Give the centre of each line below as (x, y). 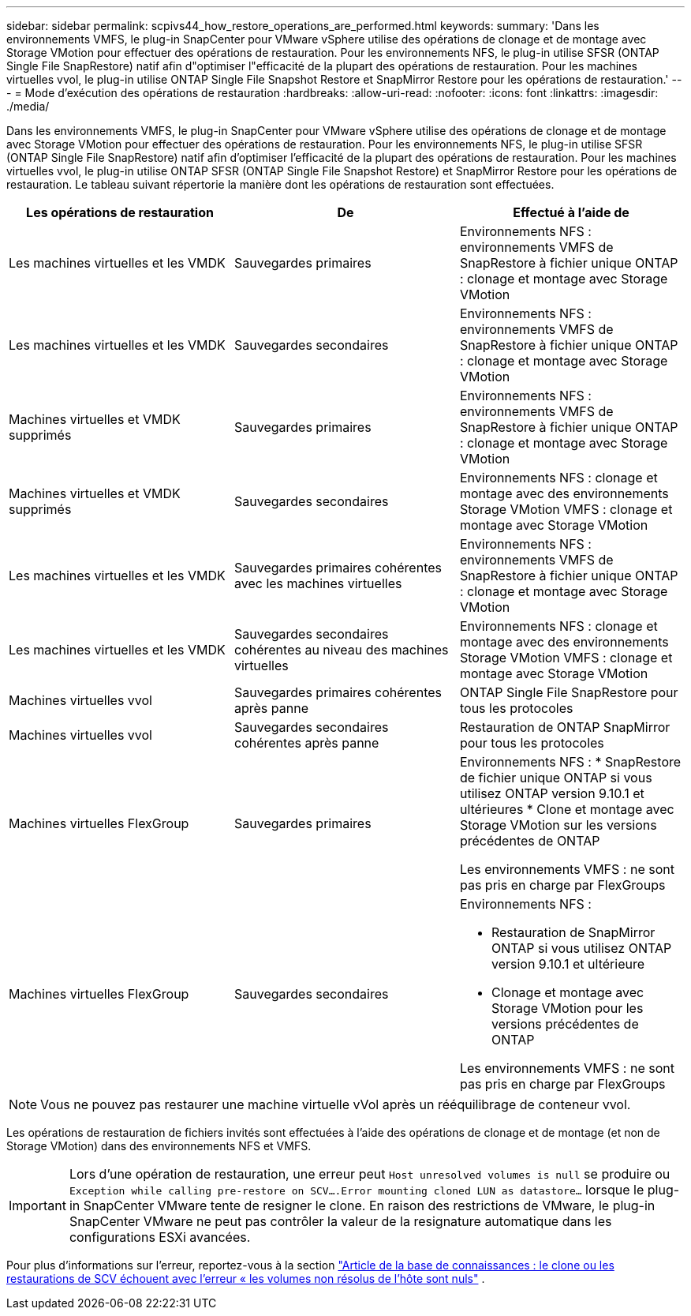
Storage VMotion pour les (567, 1008)
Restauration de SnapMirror (573, 932)
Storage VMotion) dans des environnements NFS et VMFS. (159, 1146)
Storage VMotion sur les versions (558, 825)
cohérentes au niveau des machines (341, 650)
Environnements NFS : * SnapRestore (570, 762)
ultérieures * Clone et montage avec (567, 809)
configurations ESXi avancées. (160, 1237)
